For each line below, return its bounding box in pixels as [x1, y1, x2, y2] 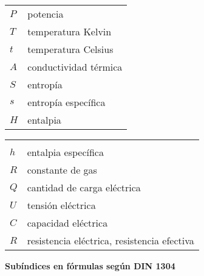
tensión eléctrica [27, 198, 96, 212]
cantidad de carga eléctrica [27, 180, 141, 194]
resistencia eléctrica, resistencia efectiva [27, 233, 194, 247]
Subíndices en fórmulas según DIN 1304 [5, 260, 175, 272]
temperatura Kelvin [27, 24, 112, 38]
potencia [27, 7, 64, 21]
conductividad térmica [27, 60, 123, 74]
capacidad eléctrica [27, 216, 108, 230]
